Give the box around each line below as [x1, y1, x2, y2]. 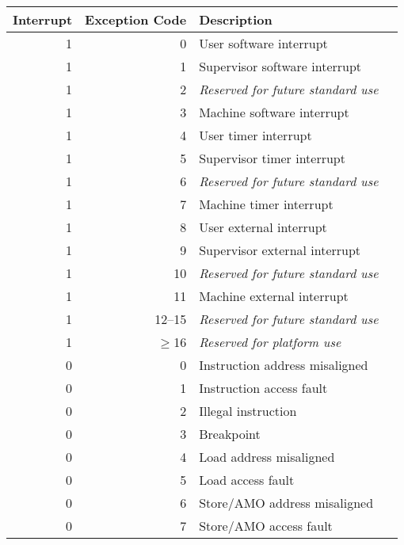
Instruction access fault [199, 379, 328, 397]
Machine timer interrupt [199, 195, 333, 213]
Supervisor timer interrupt [199, 149, 345, 167]
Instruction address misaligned [199, 356, 368, 374]
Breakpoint [199, 425, 261, 443]
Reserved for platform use [199, 333, 341, 351]
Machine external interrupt [199, 287, 349, 305]
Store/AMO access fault [199, 516, 333, 535]
